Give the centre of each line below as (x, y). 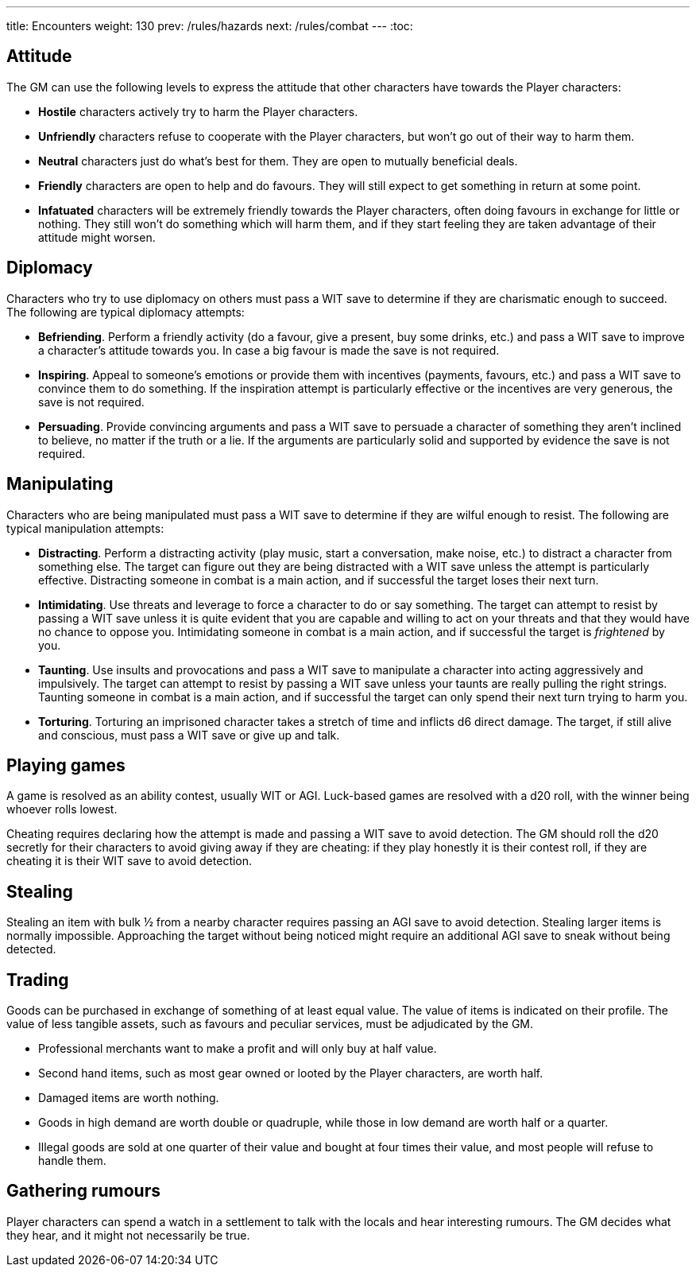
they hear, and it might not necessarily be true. (128, 1235)
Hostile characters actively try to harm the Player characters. (198, 111)
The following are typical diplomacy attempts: (126, 312)
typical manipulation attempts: (85, 528)
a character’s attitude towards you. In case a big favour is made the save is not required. (269, 350)
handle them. (72, 1161)
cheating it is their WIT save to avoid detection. (130, 861)
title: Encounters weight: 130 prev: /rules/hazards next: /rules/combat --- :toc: (210, 26)
